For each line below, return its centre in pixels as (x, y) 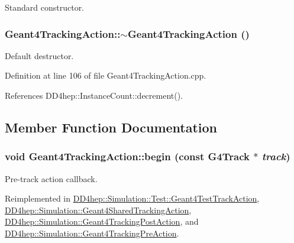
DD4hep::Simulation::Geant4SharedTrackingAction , (98, 210)
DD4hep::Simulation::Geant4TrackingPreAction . (92, 233)
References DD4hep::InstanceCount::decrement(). (94, 95)
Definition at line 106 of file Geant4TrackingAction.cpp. (106, 75)
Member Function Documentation (111, 127)
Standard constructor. (45, 7)
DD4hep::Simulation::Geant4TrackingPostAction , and (102, 221)
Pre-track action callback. (51, 178)
